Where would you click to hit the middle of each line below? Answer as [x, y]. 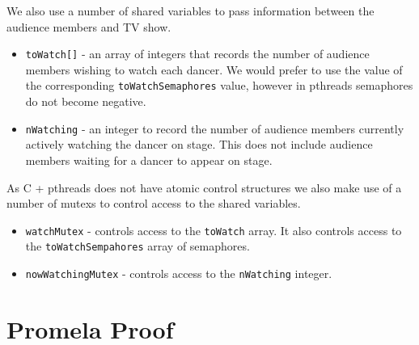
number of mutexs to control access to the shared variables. [154, 203]
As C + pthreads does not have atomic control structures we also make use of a [204, 187]
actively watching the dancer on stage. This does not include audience [199, 144]
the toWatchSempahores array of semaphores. [138, 246]
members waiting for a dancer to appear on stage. [149, 160]
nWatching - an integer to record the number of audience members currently [215, 128]
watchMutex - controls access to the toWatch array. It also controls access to [214, 230]
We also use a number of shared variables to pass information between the [190, 11]
